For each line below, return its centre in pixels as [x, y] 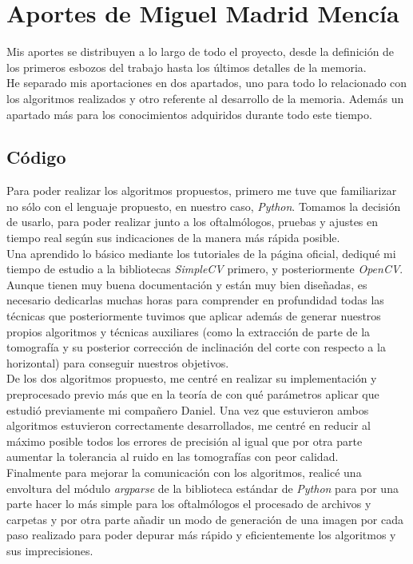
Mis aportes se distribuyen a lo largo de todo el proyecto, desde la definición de [201, 52]
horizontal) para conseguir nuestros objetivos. [118, 362]
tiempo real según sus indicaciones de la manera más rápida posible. [173, 238]
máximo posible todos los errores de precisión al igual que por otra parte [185, 441]
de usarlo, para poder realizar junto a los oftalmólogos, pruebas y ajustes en [193, 222]
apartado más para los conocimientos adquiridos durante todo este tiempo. [189, 114]
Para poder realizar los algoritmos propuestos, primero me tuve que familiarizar [202, 191]
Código [36, 157]
